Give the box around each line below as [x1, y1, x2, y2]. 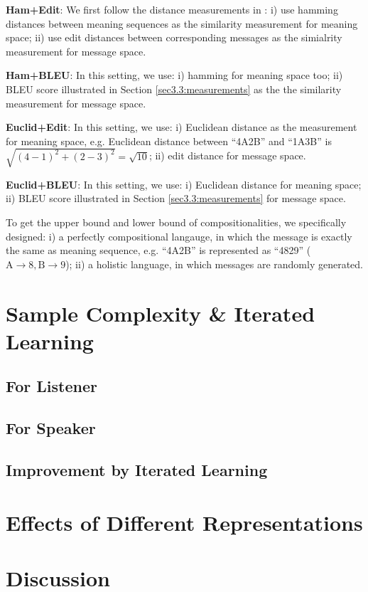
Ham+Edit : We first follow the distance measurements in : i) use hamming [6, 2, 338, 16]
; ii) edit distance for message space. [148, 148, 306, 163]
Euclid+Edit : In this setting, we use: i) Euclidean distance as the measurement [6, 120, 357, 134]
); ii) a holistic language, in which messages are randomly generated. [65, 256, 363, 271]
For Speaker [6, 417, 96, 439]
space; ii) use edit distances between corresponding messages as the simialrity [6, 30, 342, 45]
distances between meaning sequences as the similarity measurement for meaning [6, 16, 358, 31]
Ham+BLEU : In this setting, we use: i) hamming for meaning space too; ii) [6, 68, 343, 83]
